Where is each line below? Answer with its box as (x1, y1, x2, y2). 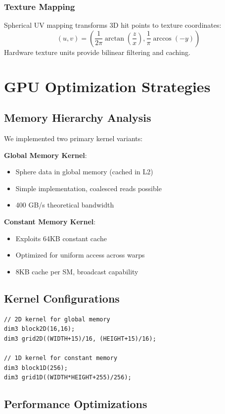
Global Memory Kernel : (4, 150, 87, 160)
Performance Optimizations (4, 396, 147, 412)
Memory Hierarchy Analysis (4, 110, 151, 125)
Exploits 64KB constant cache (15, 233, 107, 243)
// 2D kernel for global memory (4, 315, 110, 323)
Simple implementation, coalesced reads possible (15, 183, 162, 193)
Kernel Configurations (4, 290, 120, 306)
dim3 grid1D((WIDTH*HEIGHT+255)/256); (4, 374, 132, 381)
